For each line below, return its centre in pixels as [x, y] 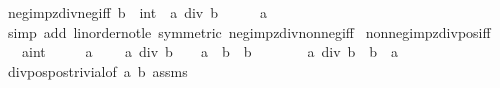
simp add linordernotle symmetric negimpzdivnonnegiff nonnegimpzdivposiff [249, 31]
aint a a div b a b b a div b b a [210, 51]
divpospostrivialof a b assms [97, 70]
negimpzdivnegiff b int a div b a [137, 12]
